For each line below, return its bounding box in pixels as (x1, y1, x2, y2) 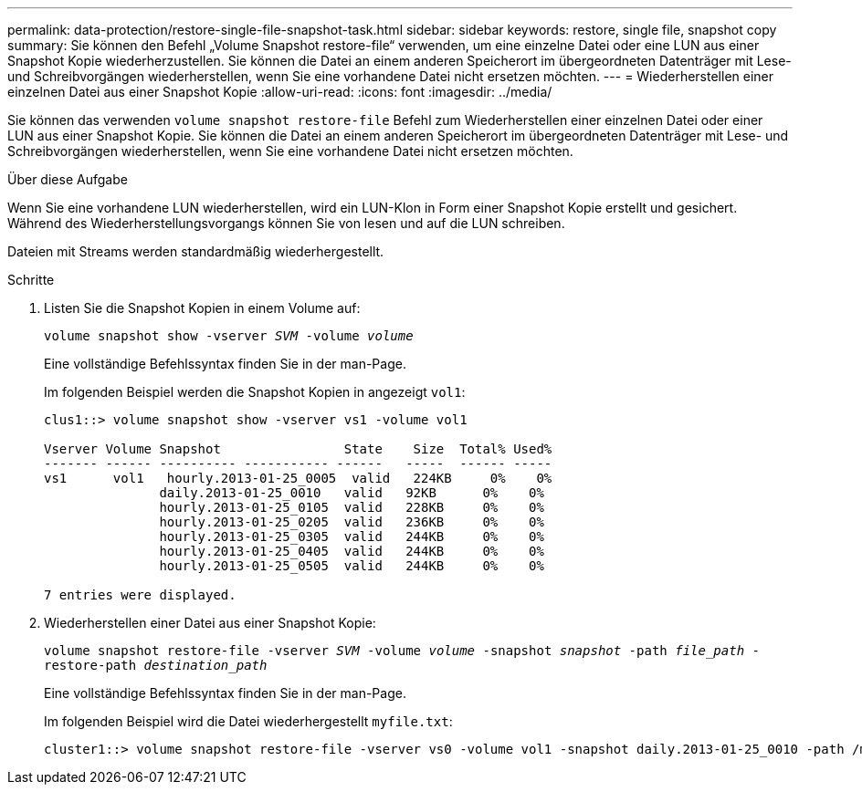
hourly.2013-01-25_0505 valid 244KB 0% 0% (159, 558, 544, 573)
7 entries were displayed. (44, 588, 237, 602)
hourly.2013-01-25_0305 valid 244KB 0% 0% (159, 529, 544, 544)
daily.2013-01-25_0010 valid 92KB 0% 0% (159, 485, 544, 500)
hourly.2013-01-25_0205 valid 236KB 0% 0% (159, 515, 544, 529)
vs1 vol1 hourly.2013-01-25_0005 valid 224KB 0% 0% (44, 471, 552, 485)
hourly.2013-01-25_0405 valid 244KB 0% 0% (159, 544, 544, 558)
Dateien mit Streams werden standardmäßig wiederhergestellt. (7, 244, 384, 259)
